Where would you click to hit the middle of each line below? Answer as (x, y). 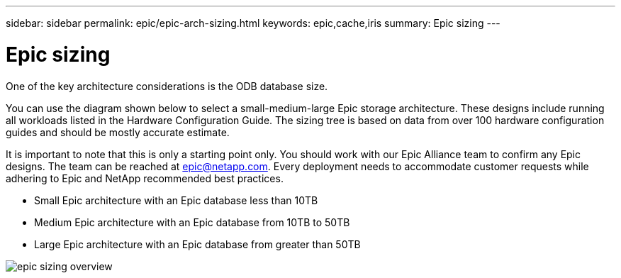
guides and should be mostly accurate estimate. (118, 132)
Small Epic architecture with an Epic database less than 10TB (176, 200)
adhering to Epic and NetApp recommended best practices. (145, 178)
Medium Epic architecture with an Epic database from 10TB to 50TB (192, 222)
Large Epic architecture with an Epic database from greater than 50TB (197, 244)
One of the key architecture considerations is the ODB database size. (167, 86)
